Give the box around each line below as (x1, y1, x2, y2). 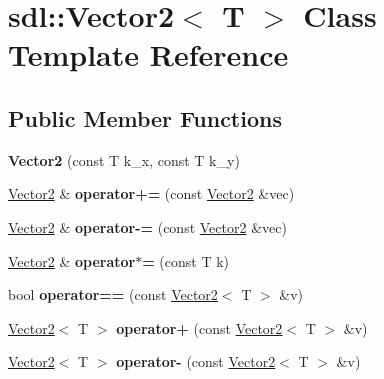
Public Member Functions (8, 102, 282, 133)
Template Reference (8, 34, 289, 75)
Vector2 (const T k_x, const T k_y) (8, 149, 240, 170)
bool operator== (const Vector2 (8, 284, 218, 305)
